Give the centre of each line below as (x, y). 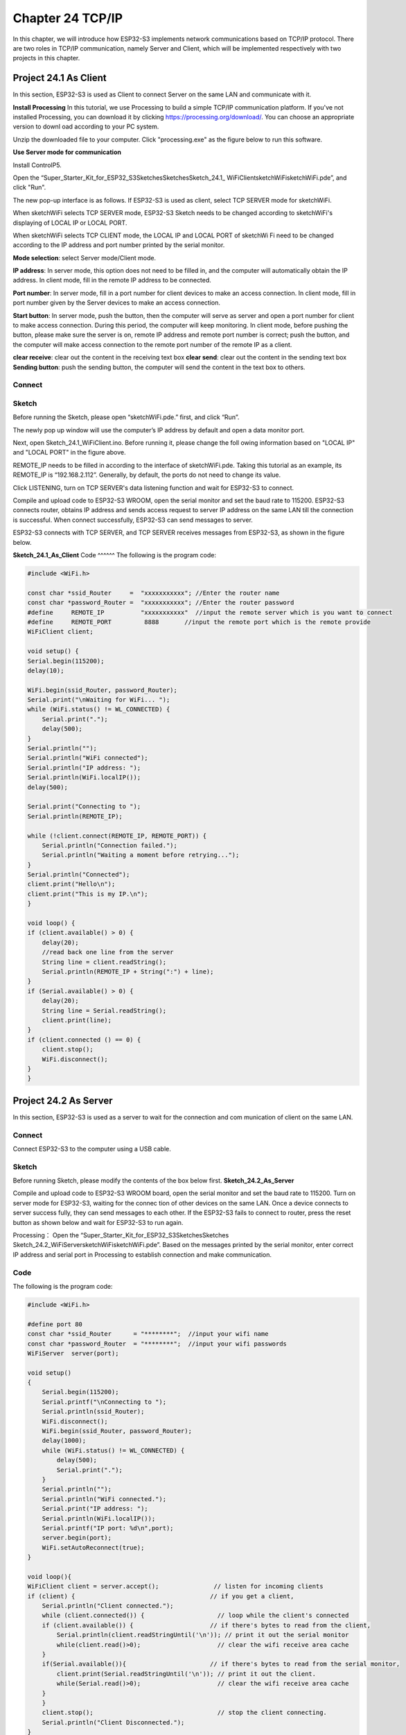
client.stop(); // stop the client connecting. (184, 1713)
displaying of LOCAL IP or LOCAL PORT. (70, 223)
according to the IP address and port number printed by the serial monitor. (119, 245)
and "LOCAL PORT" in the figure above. (69, 452)
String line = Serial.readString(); (104, 1010)
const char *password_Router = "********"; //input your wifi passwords (157, 1344)
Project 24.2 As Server (63, 1100)
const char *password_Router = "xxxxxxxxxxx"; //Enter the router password (161, 603)
